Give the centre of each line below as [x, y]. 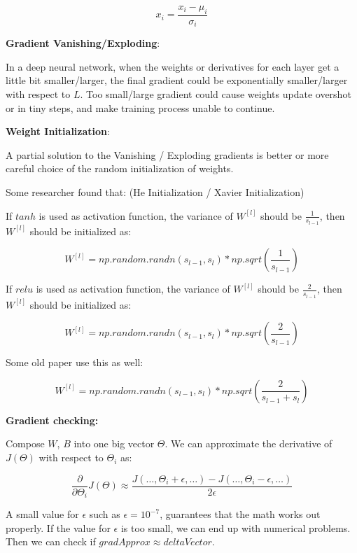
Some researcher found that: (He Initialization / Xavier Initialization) [155, 192]
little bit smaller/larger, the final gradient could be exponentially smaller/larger [177, 80]
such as [105, 514]
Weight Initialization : [58, 131]
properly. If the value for [58, 527]
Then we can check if [51, 541]
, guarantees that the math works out [240, 514]
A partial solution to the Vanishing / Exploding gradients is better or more [167, 154]
